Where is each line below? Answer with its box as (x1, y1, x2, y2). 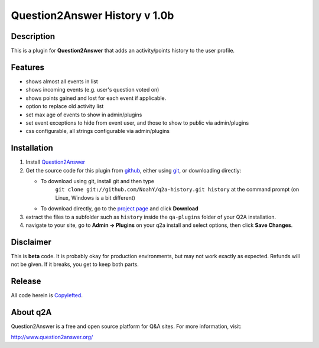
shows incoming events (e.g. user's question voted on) (25, 86, 159, 93)
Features (11, 62, 44, 72)
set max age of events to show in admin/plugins (25, 111, 142, 118)
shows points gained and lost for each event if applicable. (25, 95, 167, 102)
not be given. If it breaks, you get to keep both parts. (11, 261, 139, 268)
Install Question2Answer (25, 158, 86, 165)
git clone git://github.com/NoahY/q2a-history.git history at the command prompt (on (55, 186, 300, 193)
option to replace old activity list (25, 103, 104, 110)
